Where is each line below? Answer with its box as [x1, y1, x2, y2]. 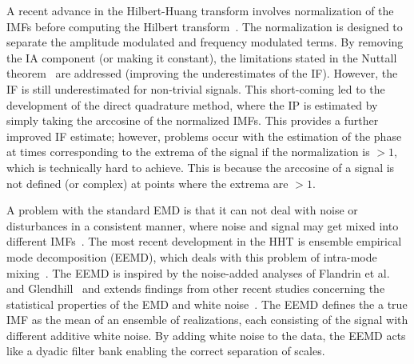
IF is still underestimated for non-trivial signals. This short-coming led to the [6, 80, 385, 97]
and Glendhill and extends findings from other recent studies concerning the [6, 280, 385, 297]
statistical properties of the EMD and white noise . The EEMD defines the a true [6, 295, 408, 312]
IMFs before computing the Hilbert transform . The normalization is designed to [6, 18, 403, 34]
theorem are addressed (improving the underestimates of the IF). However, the [6, 65, 398, 82]
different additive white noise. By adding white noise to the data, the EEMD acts [6, 326, 406, 343]
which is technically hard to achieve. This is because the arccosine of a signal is [6, 158, 395, 175]
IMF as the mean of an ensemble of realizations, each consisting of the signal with [6, 311, 408, 328]
